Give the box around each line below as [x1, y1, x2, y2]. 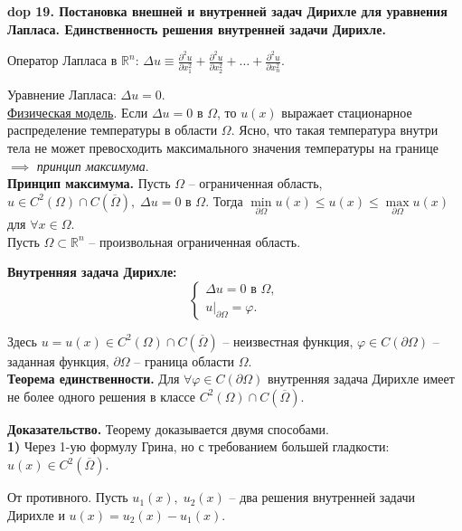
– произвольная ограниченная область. [89, 232, 301, 251]
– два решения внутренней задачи [229, 488, 415, 507]
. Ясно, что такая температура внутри [231, 120, 438, 139]
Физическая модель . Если [7, 102, 148, 121]
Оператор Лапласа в [7, 51, 118, 70]
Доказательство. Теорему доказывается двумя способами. [7, 419, 329, 438]
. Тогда [205, 191, 243, 210]
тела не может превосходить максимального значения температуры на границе [7, 137, 438, 156]
